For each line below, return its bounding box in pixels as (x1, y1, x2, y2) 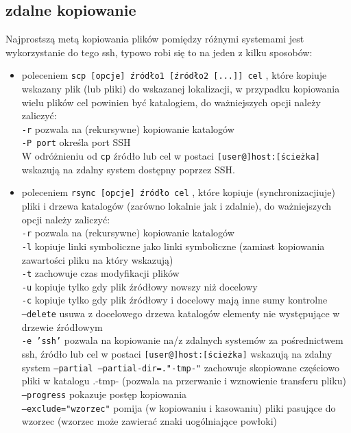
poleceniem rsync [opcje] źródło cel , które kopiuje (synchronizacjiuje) (21, 185, 335, 199)
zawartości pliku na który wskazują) (21, 252, 173, 267)
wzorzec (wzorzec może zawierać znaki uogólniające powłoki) (21, 414, 278, 428)
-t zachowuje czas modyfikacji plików (21, 266, 180, 280)
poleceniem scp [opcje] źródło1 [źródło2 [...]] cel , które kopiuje (21, 68, 327, 82)
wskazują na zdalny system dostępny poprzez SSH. (21, 162, 235, 176)
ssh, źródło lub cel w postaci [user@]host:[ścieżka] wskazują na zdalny (21, 347, 332, 361)
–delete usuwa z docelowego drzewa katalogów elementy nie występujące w (21, 306, 340, 321)
